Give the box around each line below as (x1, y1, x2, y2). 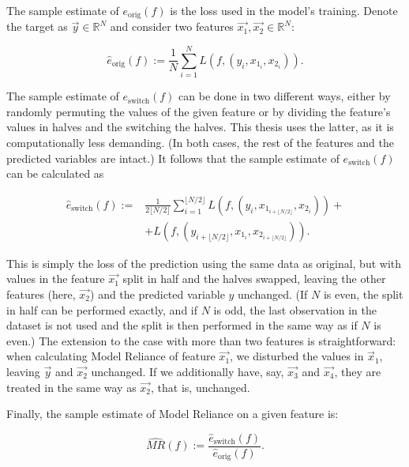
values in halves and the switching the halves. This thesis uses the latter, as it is (6, 119, 394, 135)
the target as (6, 18, 68, 35)
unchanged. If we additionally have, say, (91, 363, 284, 379)
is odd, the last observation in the (213, 301, 377, 318)
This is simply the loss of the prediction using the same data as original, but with (6, 254, 402, 271)
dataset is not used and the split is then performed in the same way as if (6, 317, 358, 333)
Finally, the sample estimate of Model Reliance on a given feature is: (6, 405, 339, 422)
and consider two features (110, 18, 234, 35)
